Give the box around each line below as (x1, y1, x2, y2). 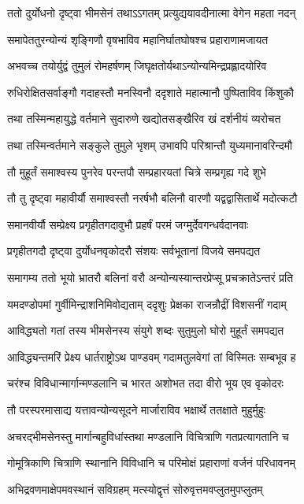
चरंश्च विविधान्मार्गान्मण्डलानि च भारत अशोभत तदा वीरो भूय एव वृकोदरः (7, 375, 284, 391)
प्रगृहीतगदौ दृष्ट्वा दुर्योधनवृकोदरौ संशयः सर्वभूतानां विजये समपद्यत (7, 243, 261, 259)
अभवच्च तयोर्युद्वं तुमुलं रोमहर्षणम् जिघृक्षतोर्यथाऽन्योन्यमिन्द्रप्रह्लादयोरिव (7, 57, 267, 74)
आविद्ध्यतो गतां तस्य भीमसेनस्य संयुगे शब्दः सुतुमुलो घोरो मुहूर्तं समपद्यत (7, 322, 284, 339)
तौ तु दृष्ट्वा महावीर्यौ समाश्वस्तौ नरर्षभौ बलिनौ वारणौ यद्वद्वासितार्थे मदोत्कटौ (7, 190, 298, 206)
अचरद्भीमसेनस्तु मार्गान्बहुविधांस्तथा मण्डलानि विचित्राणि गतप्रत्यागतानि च (7, 428, 289, 444)
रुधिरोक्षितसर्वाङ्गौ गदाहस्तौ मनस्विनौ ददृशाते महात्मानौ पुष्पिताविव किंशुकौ (7, 83, 294, 100)
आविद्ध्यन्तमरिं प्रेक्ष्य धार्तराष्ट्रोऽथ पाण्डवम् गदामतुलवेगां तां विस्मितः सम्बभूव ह (7, 348, 296, 365)
